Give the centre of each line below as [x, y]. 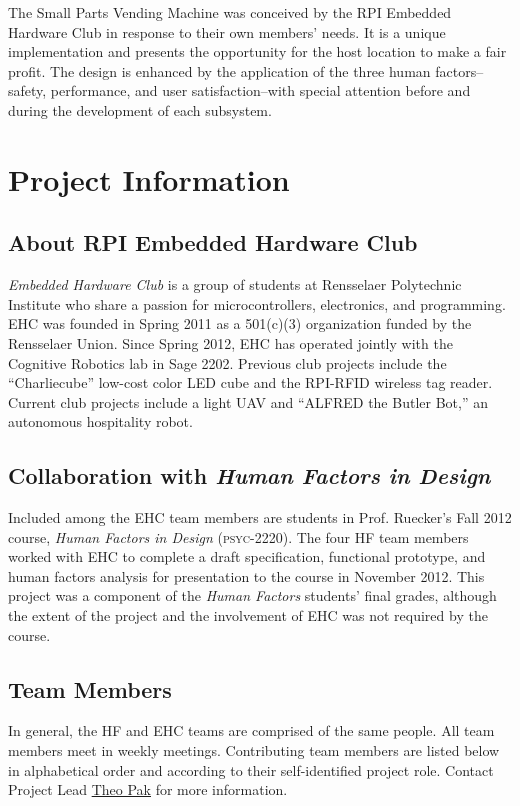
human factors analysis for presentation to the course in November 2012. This [246, 575]
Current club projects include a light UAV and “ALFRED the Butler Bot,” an [248, 401]
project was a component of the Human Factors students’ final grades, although [252, 595]
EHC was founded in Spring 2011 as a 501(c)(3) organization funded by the [240, 323]
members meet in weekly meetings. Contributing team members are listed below [254, 750]
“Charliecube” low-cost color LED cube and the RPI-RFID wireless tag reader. [250, 382]
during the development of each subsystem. [140, 109]
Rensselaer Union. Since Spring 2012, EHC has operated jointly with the [230, 342]
